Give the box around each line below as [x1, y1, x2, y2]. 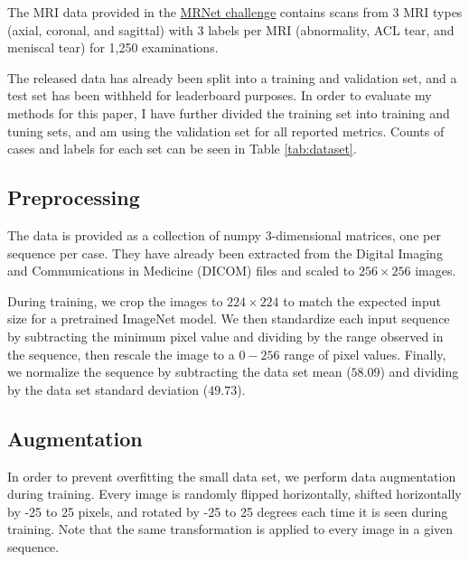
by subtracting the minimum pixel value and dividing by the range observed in [7, 326, 444, 345]
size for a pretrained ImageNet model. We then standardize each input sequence [7, 309, 450, 328]
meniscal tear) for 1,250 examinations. [7, 38, 219, 57]
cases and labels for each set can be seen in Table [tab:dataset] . [7, 139, 357, 158]
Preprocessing [7, 183, 140, 211]
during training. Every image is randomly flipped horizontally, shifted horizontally [7, 484, 462, 503]
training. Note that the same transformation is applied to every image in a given [7, 520, 454, 539]
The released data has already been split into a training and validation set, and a [7, 68, 457, 87]
